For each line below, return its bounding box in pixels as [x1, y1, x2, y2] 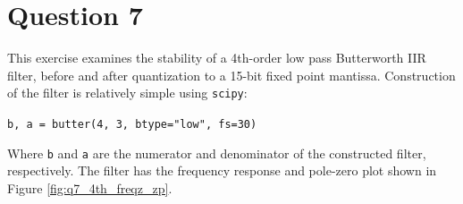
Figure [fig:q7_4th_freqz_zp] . [7, 178, 173, 197]
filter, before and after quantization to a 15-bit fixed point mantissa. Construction [7, 65, 456, 84]
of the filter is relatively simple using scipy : [7, 83, 248, 102]
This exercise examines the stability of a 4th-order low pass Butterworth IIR [7, 48, 426, 67]
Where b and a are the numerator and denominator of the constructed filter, [7, 143, 426, 162]
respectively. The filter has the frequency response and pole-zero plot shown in [7, 161, 437, 180]
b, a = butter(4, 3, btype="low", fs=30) [7, 117, 257, 131]
